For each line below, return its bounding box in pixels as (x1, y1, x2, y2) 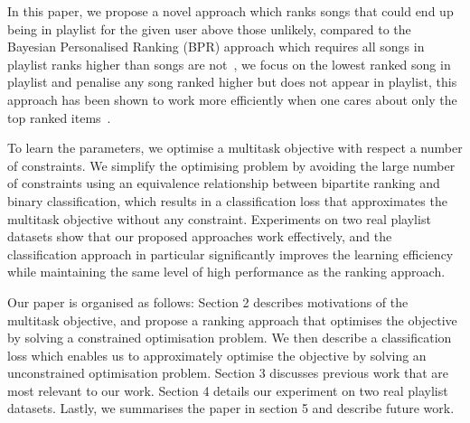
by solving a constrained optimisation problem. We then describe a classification (7, 328, 452, 347)
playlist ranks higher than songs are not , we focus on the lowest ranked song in (7, 54, 451, 73)
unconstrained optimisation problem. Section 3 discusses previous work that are (7, 363, 449, 382)
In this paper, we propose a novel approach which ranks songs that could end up (7, 2, 454, 20)
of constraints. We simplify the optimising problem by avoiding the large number (7, 155, 456, 174)
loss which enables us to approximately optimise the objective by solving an (7, 345, 427, 364)
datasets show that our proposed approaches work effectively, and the (7, 227, 392, 246)
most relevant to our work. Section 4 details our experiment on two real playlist (7, 381, 448, 399)
